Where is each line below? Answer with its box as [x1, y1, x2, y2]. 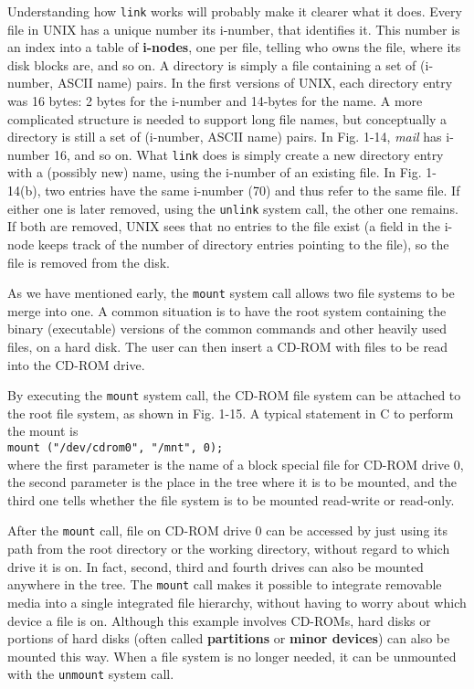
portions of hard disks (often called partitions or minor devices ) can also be [7, 629, 450, 648]
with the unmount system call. [7, 664, 174, 684]
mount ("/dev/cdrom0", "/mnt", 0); [7, 440, 224, 454]
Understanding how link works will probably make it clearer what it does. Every [7, 2, 462, 20]
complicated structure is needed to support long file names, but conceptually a [7, 109, 448, 128]
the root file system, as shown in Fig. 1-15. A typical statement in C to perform [7, 403, 454, 422]
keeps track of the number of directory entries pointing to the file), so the [37, 234, 449, 253]
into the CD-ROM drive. [7, 355, 145, 374]
